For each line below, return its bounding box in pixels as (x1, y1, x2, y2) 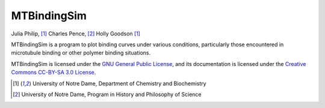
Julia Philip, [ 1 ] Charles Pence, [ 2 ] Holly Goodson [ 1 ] (11, 30, 141, 37)
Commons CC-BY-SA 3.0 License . (11, 69, 96, 76)
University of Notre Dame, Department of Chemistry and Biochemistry (32, 80, 207, 87)
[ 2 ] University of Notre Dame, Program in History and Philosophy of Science (13, 91, 202, 98)
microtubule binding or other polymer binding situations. (11, 49, 150, 56)
